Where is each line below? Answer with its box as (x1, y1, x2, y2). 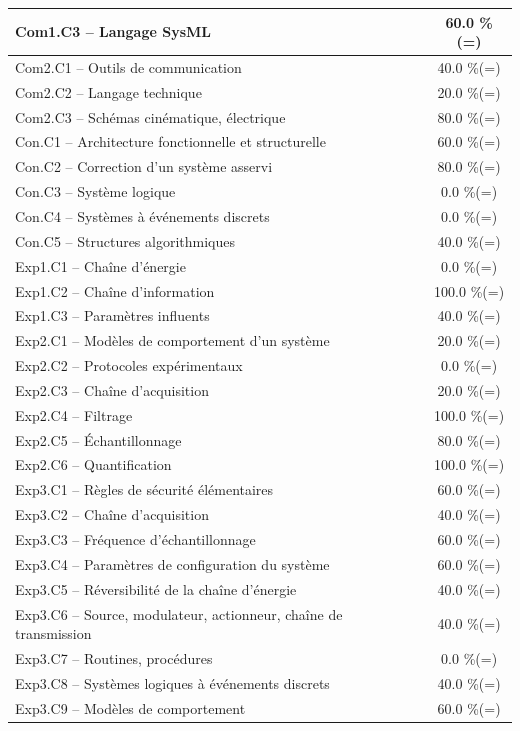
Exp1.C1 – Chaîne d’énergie (15, 255, 186, 276)
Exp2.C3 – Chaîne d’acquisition (15, 379, 209, 400)
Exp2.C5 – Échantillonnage (15, 429, 182, 450)
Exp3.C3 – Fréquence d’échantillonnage (15, 528, 256, 549)
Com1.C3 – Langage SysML (15, 21, 211, 42)
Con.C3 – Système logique (15, 181, 176, 202)
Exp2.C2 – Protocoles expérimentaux (15, 355, 243, 376)
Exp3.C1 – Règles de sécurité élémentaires (15, 479, 274, 500)
